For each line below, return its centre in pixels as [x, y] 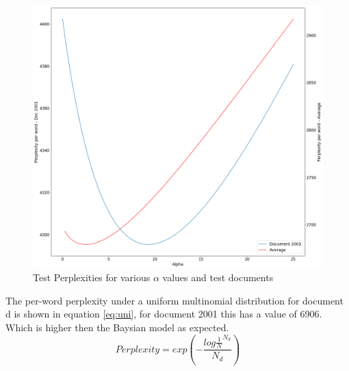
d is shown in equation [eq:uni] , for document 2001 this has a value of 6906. [164, 314]
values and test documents [218, 277]
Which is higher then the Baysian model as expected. [117, 327]
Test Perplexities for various [92, 277]
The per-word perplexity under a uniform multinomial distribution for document [174, 300]
